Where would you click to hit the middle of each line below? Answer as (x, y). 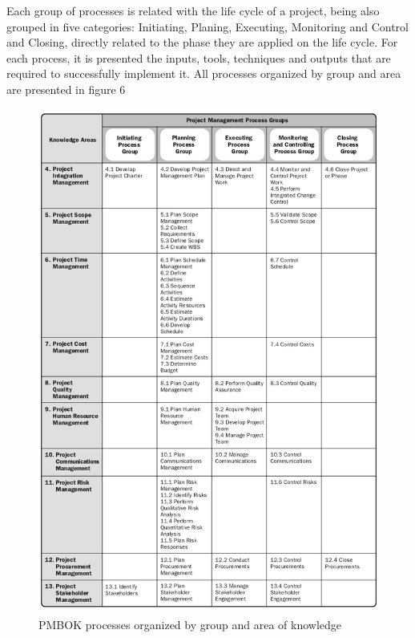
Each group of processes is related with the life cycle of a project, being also (193, 10)
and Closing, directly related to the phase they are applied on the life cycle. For (202, 42)
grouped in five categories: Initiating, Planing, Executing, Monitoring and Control (207, 26)
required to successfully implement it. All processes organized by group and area (204, 73)
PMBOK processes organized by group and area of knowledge (190, 625)
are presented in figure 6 (66, 89)
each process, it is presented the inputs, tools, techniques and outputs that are (199, 57)
